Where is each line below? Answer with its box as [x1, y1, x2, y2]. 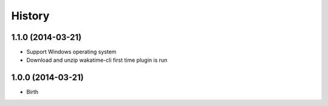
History [11, 9, 50, 22]
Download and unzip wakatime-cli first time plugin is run [26, 56, 168, 64]
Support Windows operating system [26, 48, 117, 56]
